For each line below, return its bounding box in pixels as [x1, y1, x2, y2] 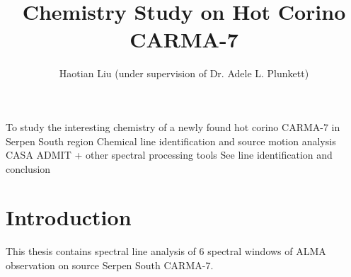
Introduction [6, 203, 132, 232]
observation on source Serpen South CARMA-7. [6, 258, 214, 272]
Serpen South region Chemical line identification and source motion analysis [6, 133, 336, 148]
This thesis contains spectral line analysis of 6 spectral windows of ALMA [6, 244, 326, 259]
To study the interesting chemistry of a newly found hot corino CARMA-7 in [6, 119, 340, 134]
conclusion [6, 161, 51, 176]
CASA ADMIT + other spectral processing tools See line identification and [6, 147, 333, 162]
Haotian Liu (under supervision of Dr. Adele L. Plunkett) [59, 66, 309, 81]
